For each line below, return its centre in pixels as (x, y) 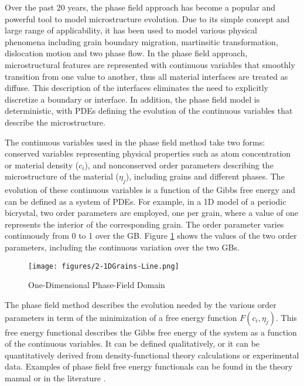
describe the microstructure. (55, 122)
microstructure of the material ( (62, 176)
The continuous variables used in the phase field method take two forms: (135, 142)
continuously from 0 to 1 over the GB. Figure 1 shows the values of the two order (151, 236)
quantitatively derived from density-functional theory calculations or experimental (152, 355)
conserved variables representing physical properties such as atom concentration (148, 153)
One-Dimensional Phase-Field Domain (97, 285)
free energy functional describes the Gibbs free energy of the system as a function (151, 332)
